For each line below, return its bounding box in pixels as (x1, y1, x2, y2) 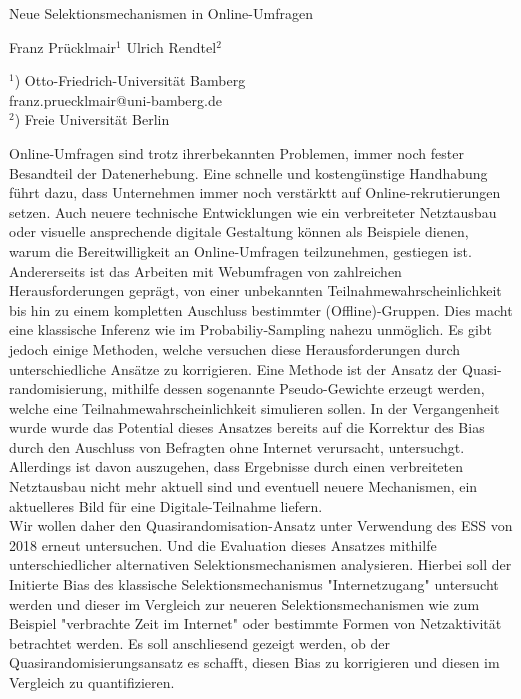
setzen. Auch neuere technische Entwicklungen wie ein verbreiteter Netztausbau (9, 201, 497, 222)
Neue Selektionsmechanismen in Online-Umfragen (9, 3, 313, 23)
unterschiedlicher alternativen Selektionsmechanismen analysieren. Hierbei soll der (9, 554, 512, 575)
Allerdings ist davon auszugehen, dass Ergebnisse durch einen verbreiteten (9, 456, 463, 477)
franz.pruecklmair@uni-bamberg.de (9, 89, 222, 110)
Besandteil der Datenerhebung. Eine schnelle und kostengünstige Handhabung (9, 162, 488, 183)
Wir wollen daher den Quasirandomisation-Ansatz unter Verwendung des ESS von (9, 515, 513, 536)
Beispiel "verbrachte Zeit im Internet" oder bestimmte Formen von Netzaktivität (9, 613, 502, 634)
